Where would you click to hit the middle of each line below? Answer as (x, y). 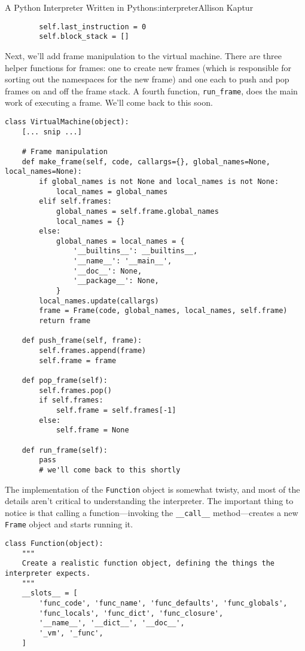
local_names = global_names (112, 191)
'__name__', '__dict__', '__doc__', (112, 623)
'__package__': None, (116, 281)
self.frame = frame (78, 360)
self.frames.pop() (75, 390)
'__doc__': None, (108, 271)
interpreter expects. (48, 574)
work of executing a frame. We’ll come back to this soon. (109, 102)
